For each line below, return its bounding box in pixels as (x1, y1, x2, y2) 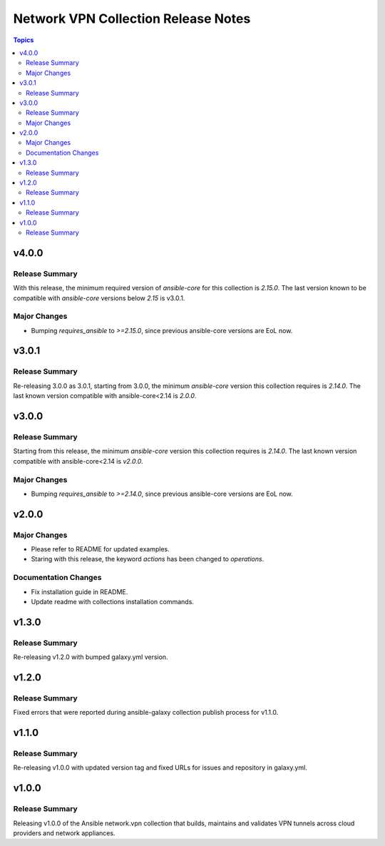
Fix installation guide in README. (31, 587, 128, 596)
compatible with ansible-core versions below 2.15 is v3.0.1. (13, 293, 185, 302)
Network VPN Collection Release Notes (13, 11, 251, 26)
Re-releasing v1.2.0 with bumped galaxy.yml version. (13, 653, 168, 661)
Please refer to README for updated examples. (31, 545, 170, 554)
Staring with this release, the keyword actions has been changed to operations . (31, 555, 265, 564)
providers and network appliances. (13, 828, 115, 837)
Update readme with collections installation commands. (31, 597, 194, 606)
